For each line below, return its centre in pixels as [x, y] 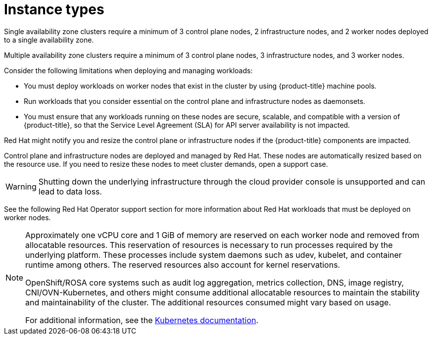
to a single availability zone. [49, 40]
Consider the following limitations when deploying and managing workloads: [128, 70]
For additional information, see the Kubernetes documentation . [142, 320]
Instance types [54, 9]
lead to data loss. [70, 191]
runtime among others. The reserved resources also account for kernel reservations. [183, 265]
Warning [21, 186]
